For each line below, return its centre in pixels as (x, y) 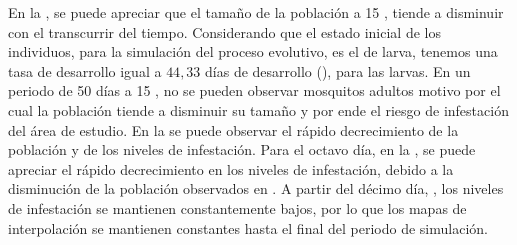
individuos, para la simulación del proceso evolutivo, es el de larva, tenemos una (253, 51)
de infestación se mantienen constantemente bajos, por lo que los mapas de (237, 207)
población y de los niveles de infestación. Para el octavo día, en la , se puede (242, 149)
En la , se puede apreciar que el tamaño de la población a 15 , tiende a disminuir (256, 12)
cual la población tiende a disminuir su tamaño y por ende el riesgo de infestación (258, 109)
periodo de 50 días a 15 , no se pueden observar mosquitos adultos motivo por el (254, 90)
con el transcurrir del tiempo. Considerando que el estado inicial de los (224, 31)
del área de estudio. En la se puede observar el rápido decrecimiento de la (233, 129)
